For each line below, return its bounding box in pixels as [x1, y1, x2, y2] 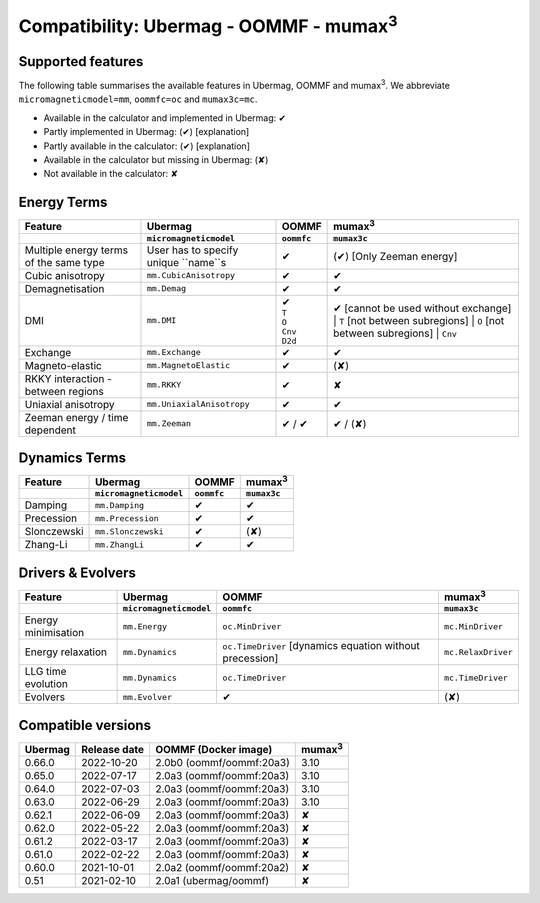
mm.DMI [146, 315, 177, 326]
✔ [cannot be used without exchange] [333, 301, 512, 315]
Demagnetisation [24, 281, 105, 295]
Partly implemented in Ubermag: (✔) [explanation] [43, 126, 250, 138]
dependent [24, 423, 77, 437]
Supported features [18, 53, 144, 70]
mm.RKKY [146, 380, 182, 390]
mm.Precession [95, 513, 159, 524]
